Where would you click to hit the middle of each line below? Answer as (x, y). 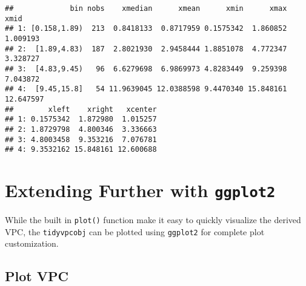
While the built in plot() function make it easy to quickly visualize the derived (153, 220)
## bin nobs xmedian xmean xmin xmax (146, 8)
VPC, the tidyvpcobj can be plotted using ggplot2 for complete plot (135, 231)
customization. (32, 243)
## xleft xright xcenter (81, 109)
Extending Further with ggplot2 (140, 190)
